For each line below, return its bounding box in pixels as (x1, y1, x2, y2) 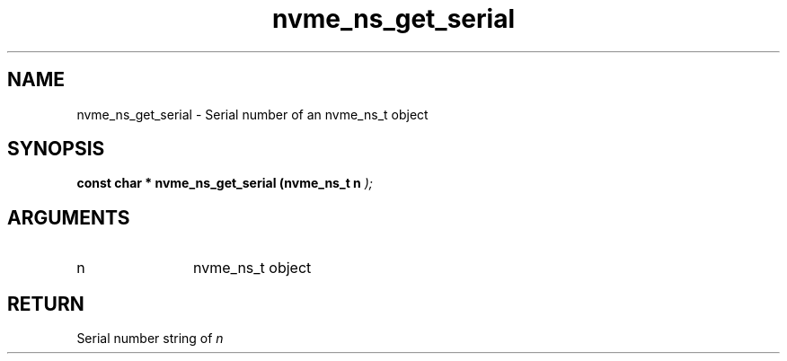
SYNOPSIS (7, 137, 105, 161)
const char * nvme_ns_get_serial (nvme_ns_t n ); (76, 175, 374, 191)
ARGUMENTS (7, 206, 130, 229)
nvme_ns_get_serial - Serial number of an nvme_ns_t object (76, 106, 429, 122)
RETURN (7, 292, 84, 315)
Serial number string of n (76, 330, 224, 347)
